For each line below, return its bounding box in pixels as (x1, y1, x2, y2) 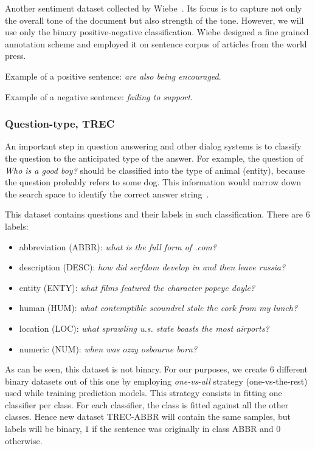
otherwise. (5, 434, 43, 447)
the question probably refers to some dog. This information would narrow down (5, 176, 302, 188)
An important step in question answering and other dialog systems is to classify (5, 140, 302, 153)
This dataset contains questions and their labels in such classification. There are (5, 208, 303, 221)
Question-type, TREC (5, 116, 115, 131)
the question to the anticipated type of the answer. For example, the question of (5, 151, 303, 164)
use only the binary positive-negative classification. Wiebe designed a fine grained (5, 26, 309, 38)
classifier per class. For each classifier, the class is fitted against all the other (5, 398, 289, 411)
